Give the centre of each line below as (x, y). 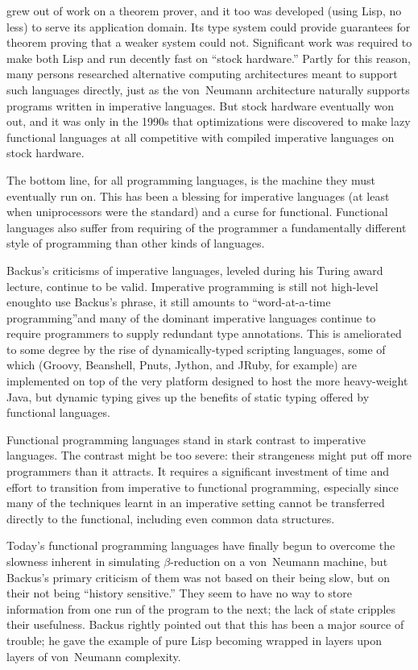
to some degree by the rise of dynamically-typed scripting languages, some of (196, 349)
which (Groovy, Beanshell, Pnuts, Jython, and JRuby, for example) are (182, 365)
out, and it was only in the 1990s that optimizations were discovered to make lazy (209, 121)
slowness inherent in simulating (83, 561)
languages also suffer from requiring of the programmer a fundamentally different (207, 227)
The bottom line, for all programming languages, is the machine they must (191, 179)
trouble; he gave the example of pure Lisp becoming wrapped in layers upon (195, 640)
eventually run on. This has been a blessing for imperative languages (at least (198, 196)
